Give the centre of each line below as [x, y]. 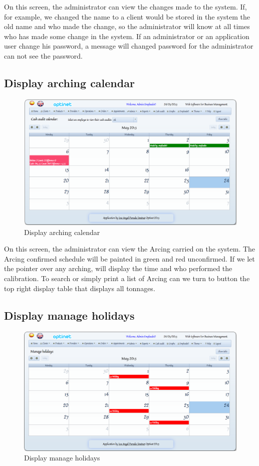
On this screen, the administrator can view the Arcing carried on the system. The [130, 249]
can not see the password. [43, 55]
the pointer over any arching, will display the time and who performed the [118, 268]
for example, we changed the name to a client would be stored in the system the [127, 16]
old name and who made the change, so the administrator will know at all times [127, 26]
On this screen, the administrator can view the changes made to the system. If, [125, 7]
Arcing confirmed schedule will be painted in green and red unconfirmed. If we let [129, 258]
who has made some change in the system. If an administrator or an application [127, 36]
